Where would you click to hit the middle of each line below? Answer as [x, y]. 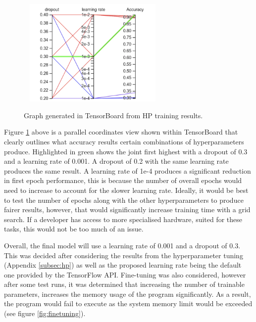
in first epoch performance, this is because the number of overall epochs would [123, 180]
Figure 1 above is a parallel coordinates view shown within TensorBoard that [121, 132]
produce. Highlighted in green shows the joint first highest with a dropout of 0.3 [126, 151]
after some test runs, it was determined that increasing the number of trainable [124, 284]
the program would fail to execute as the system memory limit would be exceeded [128, 303]
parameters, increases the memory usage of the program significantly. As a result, [128, 294]
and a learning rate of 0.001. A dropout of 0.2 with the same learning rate [116, 161]
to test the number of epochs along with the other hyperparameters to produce [124, 200]
